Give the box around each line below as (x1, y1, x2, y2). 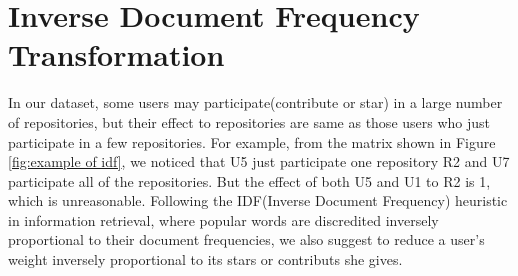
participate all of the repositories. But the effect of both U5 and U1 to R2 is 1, (8, 170, 491, 191)
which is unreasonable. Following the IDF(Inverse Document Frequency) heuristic (8, 190, 508, 211)
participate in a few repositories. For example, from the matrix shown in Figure (8, 131, 496, 152)
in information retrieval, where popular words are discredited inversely (8, 209, 439, 230)
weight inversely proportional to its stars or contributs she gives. (8, 249, 403, 270)
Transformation (8, 34, 225, 75)
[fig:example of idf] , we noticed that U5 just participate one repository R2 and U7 (8, 151, 510, 172)
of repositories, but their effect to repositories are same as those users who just (8, 111, 491, 132)
